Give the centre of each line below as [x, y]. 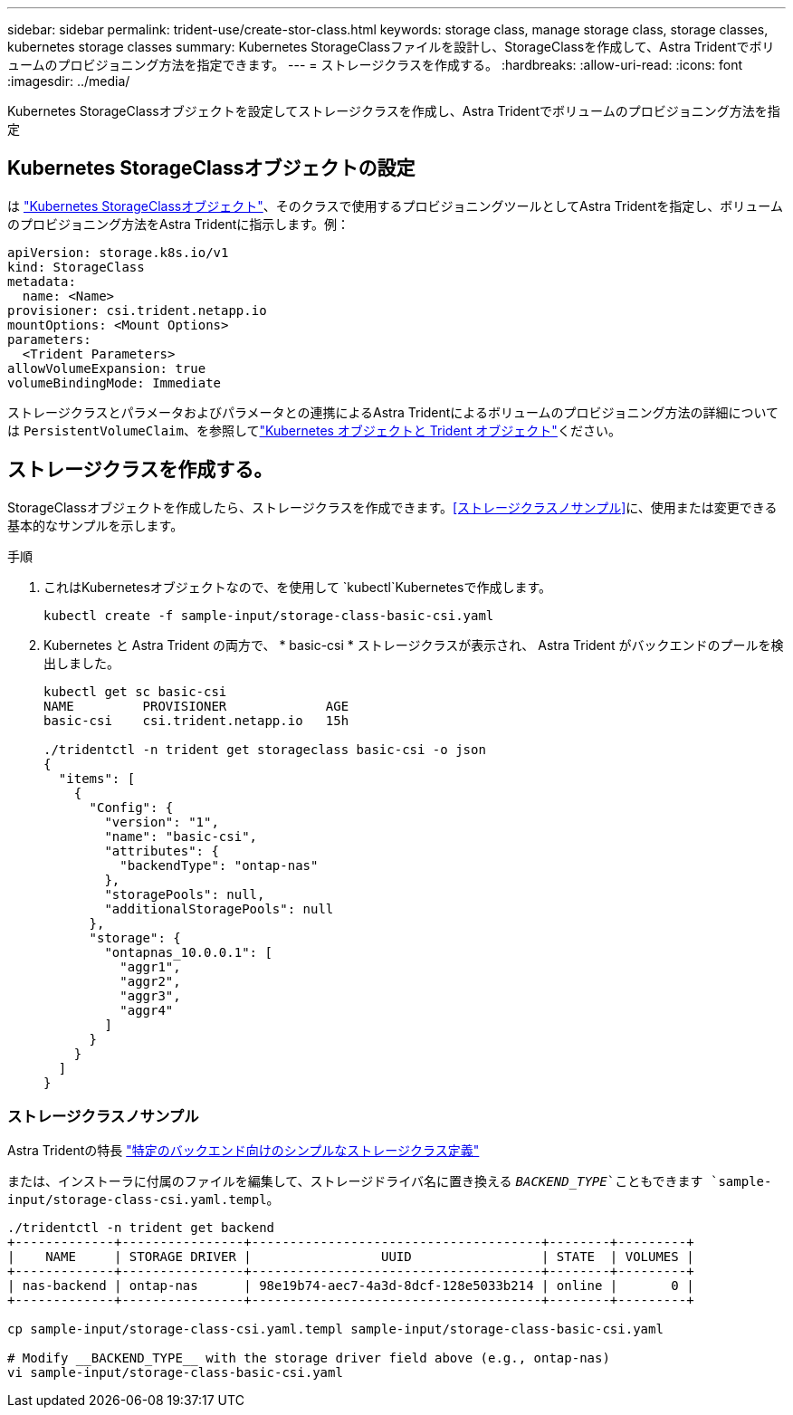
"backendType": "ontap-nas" [219, 865]
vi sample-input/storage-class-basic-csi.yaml [175, 1373]
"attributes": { [162, 851]
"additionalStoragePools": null [219, 908]
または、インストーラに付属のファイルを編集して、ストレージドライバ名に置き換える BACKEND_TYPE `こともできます [355, 1181]
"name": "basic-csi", [181, 836]
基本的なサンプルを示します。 [96, 525]
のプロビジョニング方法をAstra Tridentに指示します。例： [178, 224]
